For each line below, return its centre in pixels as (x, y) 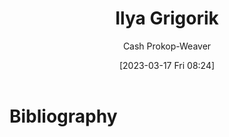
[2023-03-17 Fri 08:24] (167, 65)
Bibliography (63, 116)
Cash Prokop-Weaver (167, 46)
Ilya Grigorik (167, 18)
